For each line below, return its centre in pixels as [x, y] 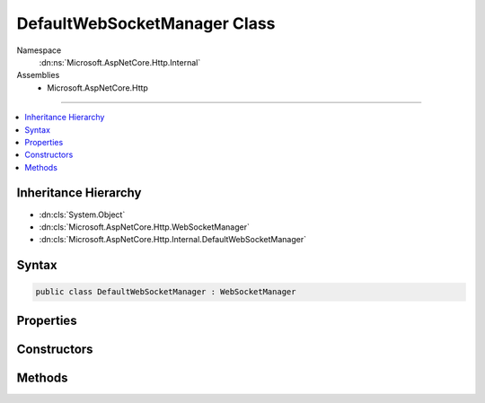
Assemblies [38, 75]
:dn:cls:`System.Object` [82, 215]
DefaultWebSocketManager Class [146, 23]
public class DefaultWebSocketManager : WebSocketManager [166, 292]
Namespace [39, 50]
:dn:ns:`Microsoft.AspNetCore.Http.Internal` [120, 62]
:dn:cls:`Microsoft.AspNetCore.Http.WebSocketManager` [145, 227]
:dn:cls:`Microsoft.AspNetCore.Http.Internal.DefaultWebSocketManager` [173, 240]
